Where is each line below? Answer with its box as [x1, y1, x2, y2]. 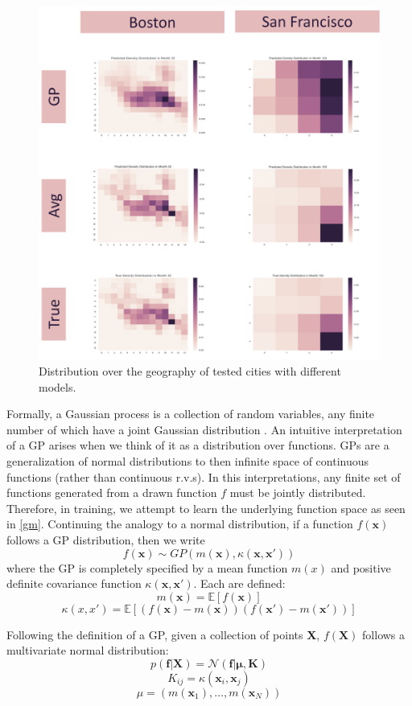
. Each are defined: [193, 575, 286, 592]
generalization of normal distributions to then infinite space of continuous [6, 453, 369, 469]
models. [39, 378, 76, 395]
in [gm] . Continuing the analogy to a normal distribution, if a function [6, 515, 353, 532]
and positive [331, 559, 391, 576]
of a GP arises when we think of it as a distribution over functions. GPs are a [6, 437, 389, 454]
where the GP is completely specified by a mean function [6, 559, 288, 576]
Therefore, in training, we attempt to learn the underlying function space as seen [6, 499, 406, 516]
